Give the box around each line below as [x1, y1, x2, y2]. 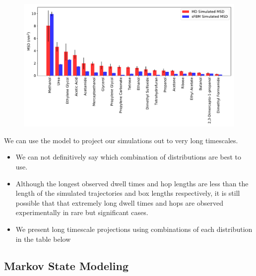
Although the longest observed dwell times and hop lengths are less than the [15, 178, 249, 188]
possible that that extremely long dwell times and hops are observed [15, 197, 223, 208]
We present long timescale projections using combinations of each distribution [15, 223, 253, 234]
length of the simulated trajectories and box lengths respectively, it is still [15, 188, 240, 198]
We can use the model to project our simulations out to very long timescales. [4, 135, 238, 145]
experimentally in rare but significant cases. [15, 207, 148, 218]
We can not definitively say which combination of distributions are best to [15, 152, 242, 162]
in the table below [15, 233, 71, 244]
